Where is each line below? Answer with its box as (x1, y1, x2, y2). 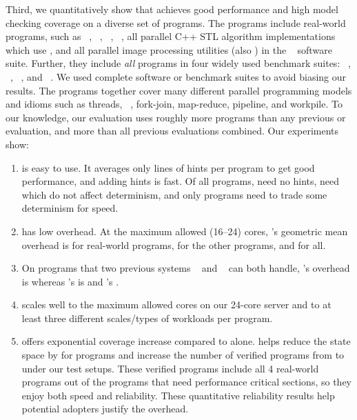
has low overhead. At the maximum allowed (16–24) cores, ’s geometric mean (21, 223, 348, 238)
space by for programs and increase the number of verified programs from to (21, 348, 345, 362)
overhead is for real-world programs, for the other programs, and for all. (21, 237, 326, 252)
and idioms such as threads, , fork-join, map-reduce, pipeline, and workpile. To (6, 97, 343, 111)
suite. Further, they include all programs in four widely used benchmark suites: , (6, 56, 351, 70)
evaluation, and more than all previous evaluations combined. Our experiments (6, 123, 339, 138)
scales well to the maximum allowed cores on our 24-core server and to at (21, 297, 331, 312)
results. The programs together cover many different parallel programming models (6, 83, 352, 97)
